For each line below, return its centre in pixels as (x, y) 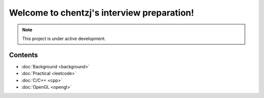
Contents (23, 55)
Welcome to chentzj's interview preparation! (101, 13)
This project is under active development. (64, 39)
